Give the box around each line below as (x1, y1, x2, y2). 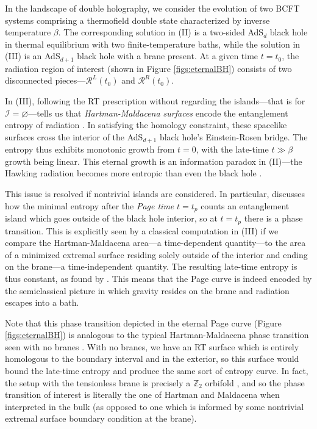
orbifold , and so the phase (205, 376, 305, 389)
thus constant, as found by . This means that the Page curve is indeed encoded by (5, 272, 312, 284)
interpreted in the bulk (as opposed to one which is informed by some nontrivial (5, 400, 304, 413)
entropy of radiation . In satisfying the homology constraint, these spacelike (5, 118, 287, 131)
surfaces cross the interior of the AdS (5, 130, 143, 143)
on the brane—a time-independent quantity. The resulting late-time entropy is (5, 260, 297, 273)
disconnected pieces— (5, 74, 86, 87)
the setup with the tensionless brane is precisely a (5, 376, 191, 389)
